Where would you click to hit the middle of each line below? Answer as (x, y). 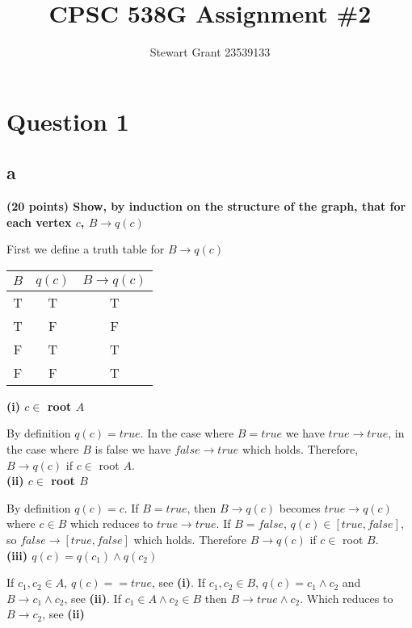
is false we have (133, 449)
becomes (300, 507)
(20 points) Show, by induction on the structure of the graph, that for (206, 206)
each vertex (39, 222)
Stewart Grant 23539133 (210, 52)
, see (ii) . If (92, 598)
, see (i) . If (178, 582)
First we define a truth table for (86, 249)
